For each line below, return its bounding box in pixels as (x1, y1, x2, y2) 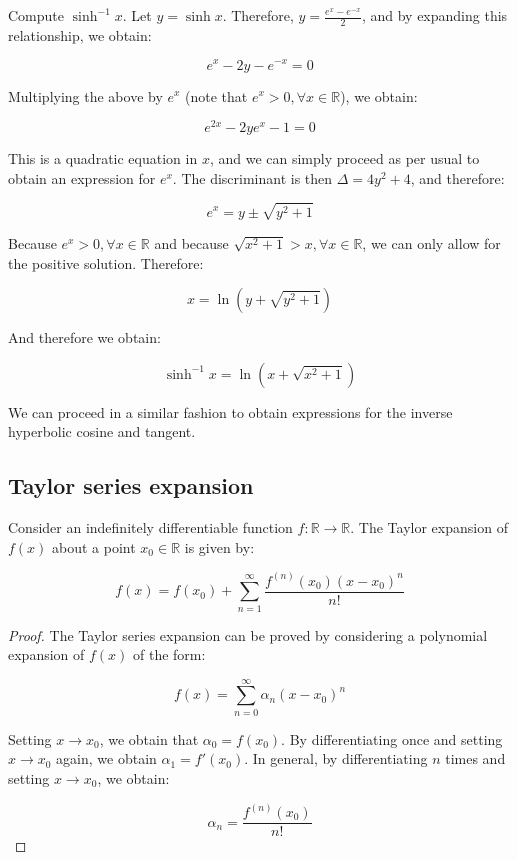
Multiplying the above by (8, 85, 163, 106)
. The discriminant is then (172, 167, 333, 188)
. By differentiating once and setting (281, 728, 503, 749)
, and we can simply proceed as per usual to (209, 148, 480, 169)
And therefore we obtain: (8, 327, 161, 348)
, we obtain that (99, 728, 199, 749)
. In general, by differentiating (244, 748, 428, 769)
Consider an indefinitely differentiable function (8, 517, 293, 538)
